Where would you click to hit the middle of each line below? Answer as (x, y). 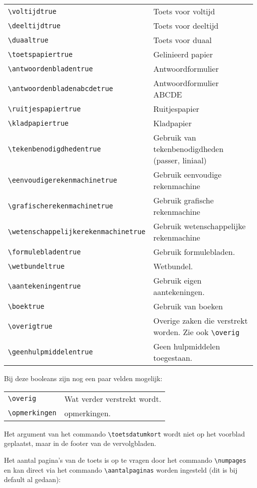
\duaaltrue (28, 40)
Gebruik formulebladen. (194, 252)
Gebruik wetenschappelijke (199, 226)
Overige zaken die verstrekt (201, 320)
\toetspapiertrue (40, 54)
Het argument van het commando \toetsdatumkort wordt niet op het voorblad (125, 433)
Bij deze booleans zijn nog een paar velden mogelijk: (83, 378)
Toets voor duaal (183, 40)
